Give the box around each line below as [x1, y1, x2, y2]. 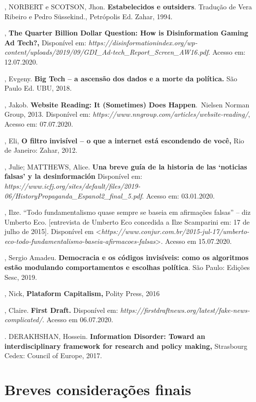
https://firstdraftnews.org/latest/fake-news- [120, 304, 250, 315]
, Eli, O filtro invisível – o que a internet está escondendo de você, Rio [4, 135, 244, 145]
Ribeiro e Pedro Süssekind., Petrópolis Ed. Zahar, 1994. [4, 11, 173, 21]
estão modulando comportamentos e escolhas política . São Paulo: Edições [4, 262, 250, 272]
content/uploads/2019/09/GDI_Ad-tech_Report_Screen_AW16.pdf [4, 47, 208, 57]
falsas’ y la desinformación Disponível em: [4, 171, 142, 181]
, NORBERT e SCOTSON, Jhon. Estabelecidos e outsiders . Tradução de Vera [4, 1, 252, 11]
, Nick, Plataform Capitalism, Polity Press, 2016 [4, 288, 160, 299]
